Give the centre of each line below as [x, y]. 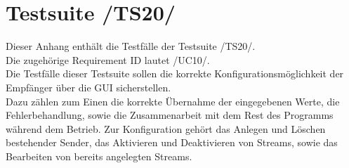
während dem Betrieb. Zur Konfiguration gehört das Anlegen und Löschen [166, 128]
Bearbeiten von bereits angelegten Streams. [99, 156]
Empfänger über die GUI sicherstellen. [88, 87]
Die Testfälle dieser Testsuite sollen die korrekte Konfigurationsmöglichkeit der [175, 73]
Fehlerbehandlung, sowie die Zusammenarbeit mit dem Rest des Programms [170, 115]
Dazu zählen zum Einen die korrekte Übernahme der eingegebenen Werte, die [173, 101]
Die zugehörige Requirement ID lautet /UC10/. [108, 59]
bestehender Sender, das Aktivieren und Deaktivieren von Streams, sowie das [172, 142]
